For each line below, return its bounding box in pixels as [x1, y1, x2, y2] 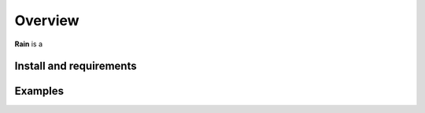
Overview [14, 12, 79, 29]
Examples [14, 85, 65, 98]
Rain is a [14, 39, 43, 49]
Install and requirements [14, 60, 137, 73]
